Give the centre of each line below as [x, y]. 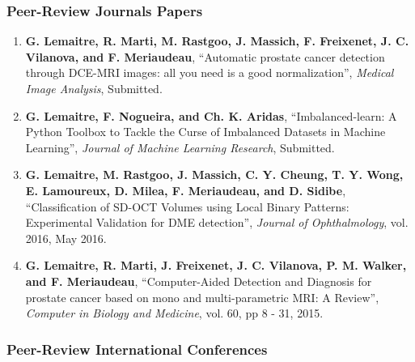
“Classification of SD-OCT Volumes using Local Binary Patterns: [187, 206]
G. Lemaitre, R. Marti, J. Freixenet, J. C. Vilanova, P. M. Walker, [216, 265]
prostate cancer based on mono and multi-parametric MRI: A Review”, [202, 297]
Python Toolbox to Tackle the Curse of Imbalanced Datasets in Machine [205, 132]
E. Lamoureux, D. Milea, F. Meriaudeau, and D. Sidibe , [186, 190]
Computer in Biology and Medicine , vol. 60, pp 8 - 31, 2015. [174, 313]
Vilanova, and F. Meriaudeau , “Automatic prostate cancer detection [205, 56]
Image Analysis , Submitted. [94, 88]
